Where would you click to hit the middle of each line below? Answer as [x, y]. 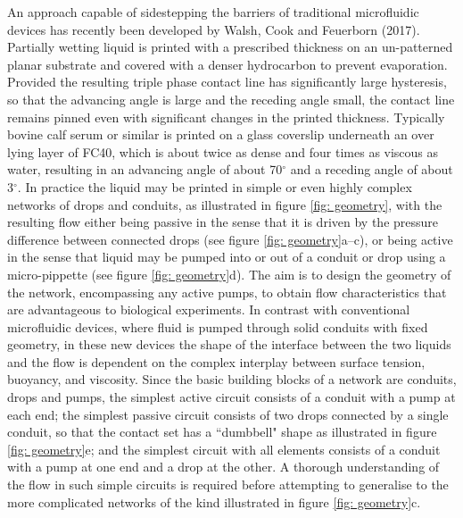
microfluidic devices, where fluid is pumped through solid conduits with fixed [218, 326]
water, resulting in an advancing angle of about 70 [145, 169]
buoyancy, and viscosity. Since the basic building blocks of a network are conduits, [232, 379]
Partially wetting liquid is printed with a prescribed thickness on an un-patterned [230, 47]
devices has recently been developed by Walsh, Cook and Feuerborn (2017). [214, 29]
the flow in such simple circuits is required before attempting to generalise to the [228, 485]
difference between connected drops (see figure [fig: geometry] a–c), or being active [230, 239]
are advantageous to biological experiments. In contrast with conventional [209, 309]
